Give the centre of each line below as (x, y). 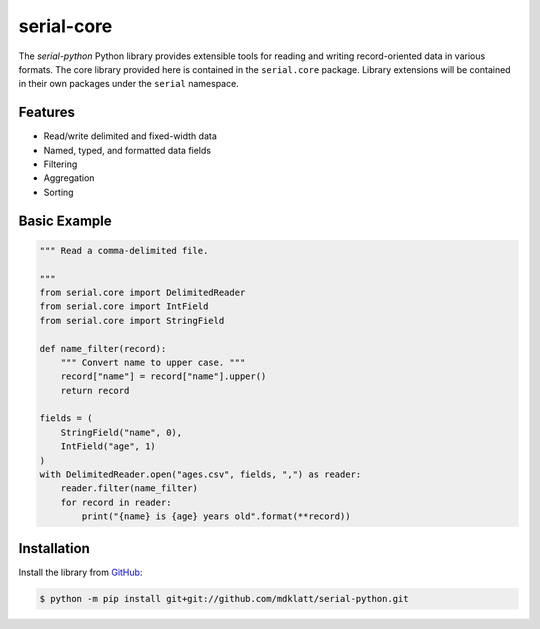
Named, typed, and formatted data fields (127, 150)
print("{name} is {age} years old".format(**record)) (216, 516)
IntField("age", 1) (108, 446)
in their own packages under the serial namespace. (128, 84)
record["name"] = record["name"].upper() (163, 376)
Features (46, 112)
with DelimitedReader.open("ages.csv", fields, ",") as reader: (200, 474)
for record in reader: (116, 502)
